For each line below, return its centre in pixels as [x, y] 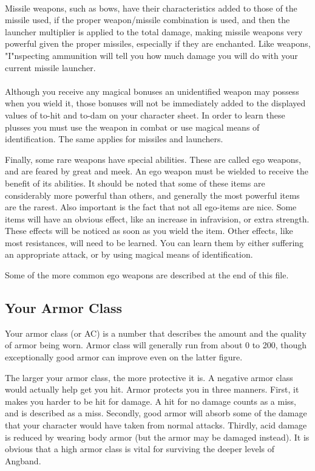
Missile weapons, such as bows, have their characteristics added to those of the [151, 8]
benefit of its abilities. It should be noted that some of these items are [135, 183]
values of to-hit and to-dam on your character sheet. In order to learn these [145, 115]
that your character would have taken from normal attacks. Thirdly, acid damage [156, 425]
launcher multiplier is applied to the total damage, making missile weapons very [154, 31]
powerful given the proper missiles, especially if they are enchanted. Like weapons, [158, 43]
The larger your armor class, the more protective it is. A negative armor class [149, 377]
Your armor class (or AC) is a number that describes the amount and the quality [156, 333]
